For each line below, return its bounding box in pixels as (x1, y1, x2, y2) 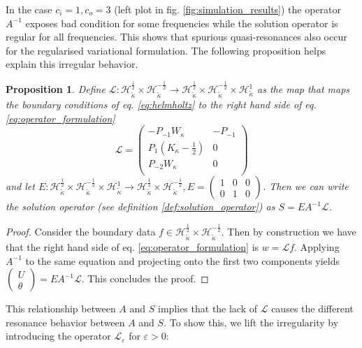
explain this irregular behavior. (6, 57, 138, 71)
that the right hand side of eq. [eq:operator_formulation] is (6, 239, 259, 254)
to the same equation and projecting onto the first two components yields (25, 253, 340, 268)
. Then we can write (262, 179, 349, 194)
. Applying (294, 239, 340, 254)
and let (6, 179, 35, 194)
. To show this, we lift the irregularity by (164, 314, 339, 329)
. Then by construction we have (221, 224, 356, 238)
